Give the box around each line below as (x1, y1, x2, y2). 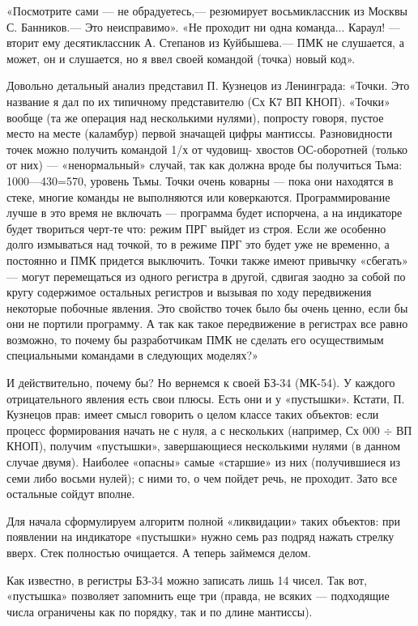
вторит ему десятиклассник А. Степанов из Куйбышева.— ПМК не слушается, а (6, 34, 404, 51)
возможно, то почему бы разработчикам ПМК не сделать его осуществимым (6, 330, 384, 347)
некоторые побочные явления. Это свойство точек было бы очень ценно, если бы (6, 299, 408, 316)
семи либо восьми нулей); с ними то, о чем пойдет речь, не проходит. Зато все (6, 469, 398, 486)
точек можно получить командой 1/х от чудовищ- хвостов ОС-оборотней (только (6, 140, 408, 157)
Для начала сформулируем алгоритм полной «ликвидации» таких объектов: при (6, 512, 400, 529)
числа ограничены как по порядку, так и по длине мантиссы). (6, 603, 313, 620)
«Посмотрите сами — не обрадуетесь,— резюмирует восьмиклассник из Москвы (6, 2, 407, 19)
